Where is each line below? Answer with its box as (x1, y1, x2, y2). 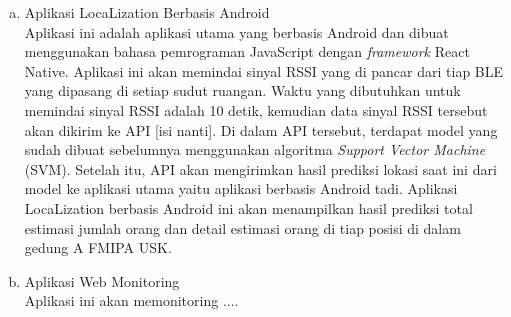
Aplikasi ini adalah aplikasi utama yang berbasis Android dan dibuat (24, 21, 449, 42)
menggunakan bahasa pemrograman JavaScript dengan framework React (24, 41, 470, 62)
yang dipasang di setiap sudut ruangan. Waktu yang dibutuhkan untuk (24, 80, 461, 101)
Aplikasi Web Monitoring (24, 270, 180, 291)
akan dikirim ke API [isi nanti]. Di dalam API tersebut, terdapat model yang (24, 119, 498, 140)
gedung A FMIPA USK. (24, 237, 172, 258)
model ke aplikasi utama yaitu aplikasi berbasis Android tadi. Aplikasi (24, 178, 458, 199)
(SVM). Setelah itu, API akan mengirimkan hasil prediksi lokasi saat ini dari (24, 158, 497, 179)
